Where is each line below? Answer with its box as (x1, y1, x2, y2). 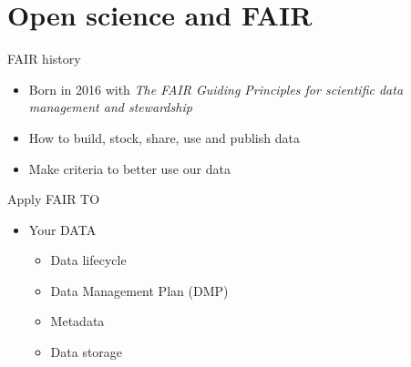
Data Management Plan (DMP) (50, 280, 229, 300)
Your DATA (28, 219, 97, 239)
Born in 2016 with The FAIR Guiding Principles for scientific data (28, 79, 404, 98)
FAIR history (7, 49, 81, 68)
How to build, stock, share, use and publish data (28, 127, 300, 147)
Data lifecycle (50, 250, 127, 270)
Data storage (50, 342, 123, 362)
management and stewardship (28, 97, 192, 117)
